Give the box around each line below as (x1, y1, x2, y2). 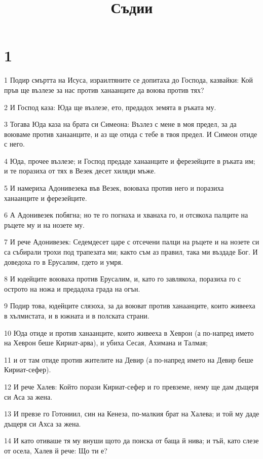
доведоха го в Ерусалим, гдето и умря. (4, 256, 123, 267)
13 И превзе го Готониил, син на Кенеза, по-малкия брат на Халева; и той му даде (4, 408, 259, 419)
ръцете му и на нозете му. (4, 219, 85, 230)
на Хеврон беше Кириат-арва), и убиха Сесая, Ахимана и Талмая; (4, 337, 208, 348)
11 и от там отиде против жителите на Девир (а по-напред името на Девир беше (4, 354, 253, 365)
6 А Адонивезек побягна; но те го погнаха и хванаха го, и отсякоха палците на (4, 209, 248, 220)
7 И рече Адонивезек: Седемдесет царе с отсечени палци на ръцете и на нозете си (4, 236, 259, 247)
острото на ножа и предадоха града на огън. (4, 283, 140, 294)
